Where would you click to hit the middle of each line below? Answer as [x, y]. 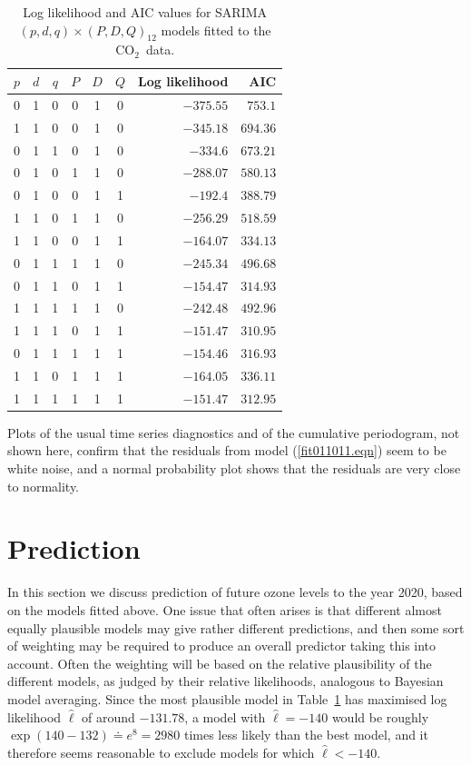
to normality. [44, 486]
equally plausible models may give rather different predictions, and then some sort [236, 627]
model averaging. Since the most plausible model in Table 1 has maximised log [227, 698]
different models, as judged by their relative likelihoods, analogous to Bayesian [226, 681]
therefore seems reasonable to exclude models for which [161, 752]
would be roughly [380, 716]
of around [108, 716]
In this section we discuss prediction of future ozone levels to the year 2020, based [235, 592]
